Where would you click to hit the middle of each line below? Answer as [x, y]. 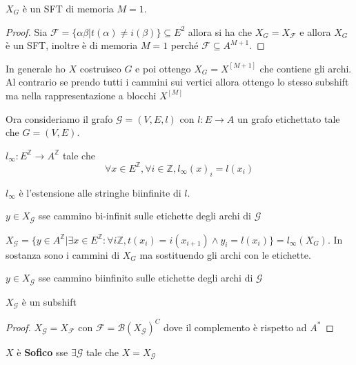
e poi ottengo [163, 68]
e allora [315, 31]
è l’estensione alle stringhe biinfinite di [100, 192]
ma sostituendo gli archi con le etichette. [225, 254]
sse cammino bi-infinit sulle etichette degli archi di [145, 216]
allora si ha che [220, 31]
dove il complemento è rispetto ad [235, 327]
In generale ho [36, 68]
